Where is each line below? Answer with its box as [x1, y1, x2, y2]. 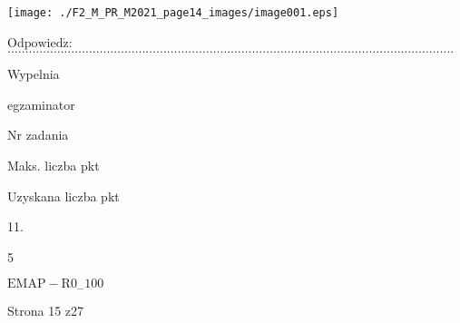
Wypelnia [7, 64, 60, 83]
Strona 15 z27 [7, 300, 84, 319]
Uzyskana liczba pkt [7, 186, 120, 205]
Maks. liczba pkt [7, 156, 100, 175]
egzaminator [7, 94, 75, 113]
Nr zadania [7, 125, 69, 144]
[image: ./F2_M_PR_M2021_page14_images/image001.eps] [7, 6, 339, 19]
